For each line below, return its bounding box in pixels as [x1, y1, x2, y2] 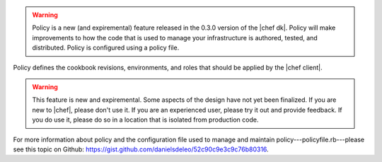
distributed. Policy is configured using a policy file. [32, 43, 180, 52]
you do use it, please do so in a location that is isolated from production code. [32, 115, 259, 124]
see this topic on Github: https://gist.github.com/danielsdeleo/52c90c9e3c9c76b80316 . [13, 145, 269, 154]
